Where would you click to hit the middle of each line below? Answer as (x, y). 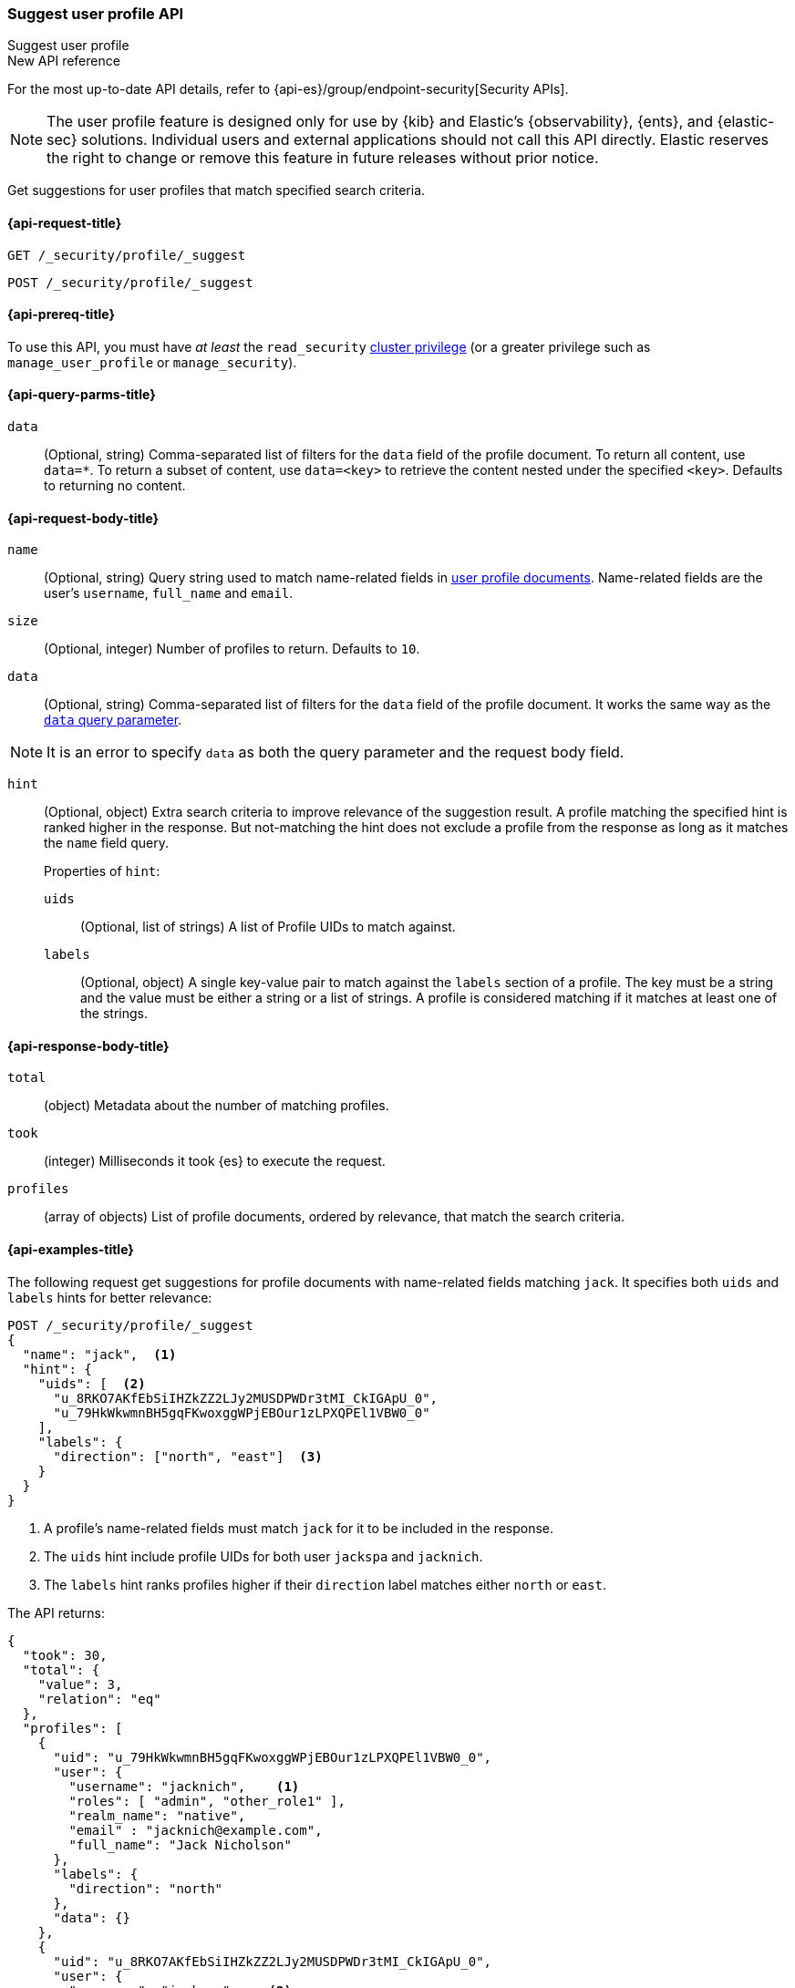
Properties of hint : (102, 871)
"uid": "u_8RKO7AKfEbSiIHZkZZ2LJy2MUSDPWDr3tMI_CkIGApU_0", (273, 1961)
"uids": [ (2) (92, 1383)
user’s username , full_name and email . (169, 593)
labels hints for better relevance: (110, 1297)
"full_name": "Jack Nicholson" (180, 1844)
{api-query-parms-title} (82, 395)
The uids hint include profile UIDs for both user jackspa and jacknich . (263, 1556)
